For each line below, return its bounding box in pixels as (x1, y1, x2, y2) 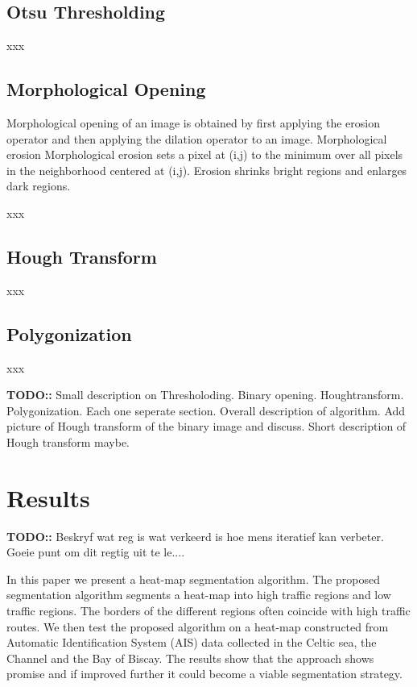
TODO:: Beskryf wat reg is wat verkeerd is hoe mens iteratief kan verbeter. (6, 527, 384, 544)
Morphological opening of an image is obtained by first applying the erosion (6, 114, 380, 131)
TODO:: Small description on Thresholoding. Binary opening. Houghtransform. (6, 386, 404, 403)
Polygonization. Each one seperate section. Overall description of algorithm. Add (6, 402, 406, 418)
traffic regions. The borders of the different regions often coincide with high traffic (6, 602, 411, 619)
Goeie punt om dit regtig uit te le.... (6, 543, 185, 560)
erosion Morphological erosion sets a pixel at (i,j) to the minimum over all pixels (6, 146, 403, 163)
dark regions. (6, 177, 71, 194)
